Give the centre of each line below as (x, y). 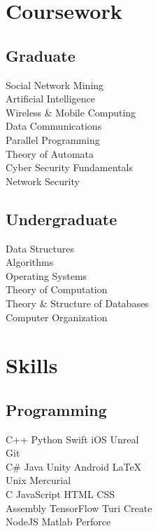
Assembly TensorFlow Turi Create (79, 508)
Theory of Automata (50, 153)
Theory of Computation (57, 289)
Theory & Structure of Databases (77, 303)
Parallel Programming (53, 139)
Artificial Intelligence (50, 99)
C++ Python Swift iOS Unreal (72, 439)
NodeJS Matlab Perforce (58, 522)
